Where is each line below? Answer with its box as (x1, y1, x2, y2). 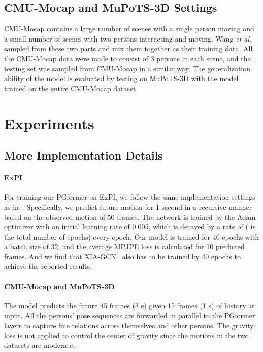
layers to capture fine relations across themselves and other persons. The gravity (4, 320, 254, 331)
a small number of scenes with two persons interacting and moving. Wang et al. (4, 33, 252, 44)
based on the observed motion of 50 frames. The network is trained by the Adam (4, 211, 256, 222)
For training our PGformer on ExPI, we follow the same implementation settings (4, 191, 255, 202)
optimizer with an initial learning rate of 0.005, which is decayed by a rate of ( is (4, 221, 255, 232)
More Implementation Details (4, 147, 163, 163)
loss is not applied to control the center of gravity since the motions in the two (4, 330, 249, 340)
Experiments (4, 112, 94, 133)
